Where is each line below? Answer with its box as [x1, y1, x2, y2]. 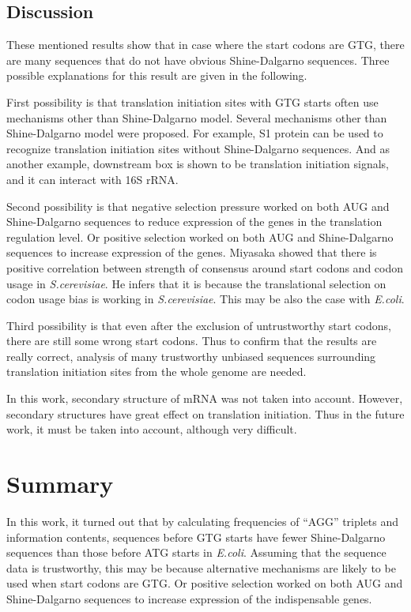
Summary [6, 467, 114, 500]
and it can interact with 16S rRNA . [6, 171, 179, 187]
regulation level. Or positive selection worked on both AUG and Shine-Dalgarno [6, 228, 394, 245]
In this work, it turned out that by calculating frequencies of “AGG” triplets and [6, 513, 399, 529]
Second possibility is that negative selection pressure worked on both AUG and [6, 197, 390, 214]
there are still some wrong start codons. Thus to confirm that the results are [6, 332, 377, 349]
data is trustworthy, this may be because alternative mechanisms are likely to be [6, 559, 396, 576]
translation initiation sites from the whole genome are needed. [6, 363, 307, 380]
